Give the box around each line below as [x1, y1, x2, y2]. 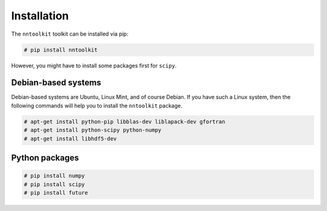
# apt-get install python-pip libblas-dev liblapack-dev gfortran [24, 118, 225, 125]
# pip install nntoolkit [24, 46, 98, 53]
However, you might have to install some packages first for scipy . [11, 62, 177, 69]
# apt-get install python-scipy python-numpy [24, 127, 162, 134]
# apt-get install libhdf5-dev [24, 135, 117, 142]
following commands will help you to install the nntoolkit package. [11, 102, 183, 109]
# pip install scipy [24, 181, 85, 187]
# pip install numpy [24, 172, 85, 180]
